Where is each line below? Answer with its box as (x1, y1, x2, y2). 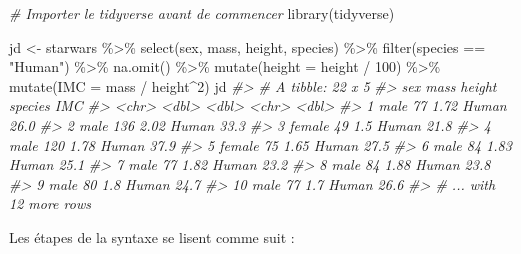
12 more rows (9, 193, 91, 214)
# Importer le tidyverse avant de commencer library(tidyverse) (9, 3, 395, 23)
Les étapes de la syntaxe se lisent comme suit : (9, 226, 295, 247)
